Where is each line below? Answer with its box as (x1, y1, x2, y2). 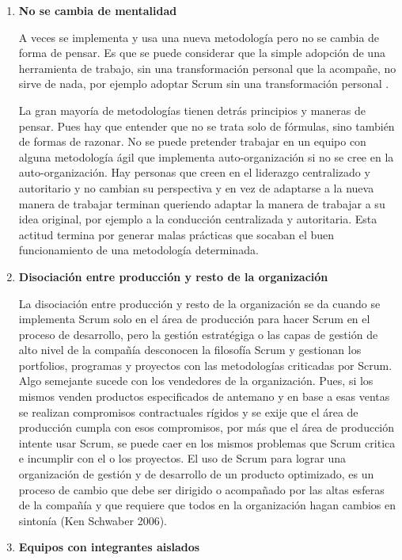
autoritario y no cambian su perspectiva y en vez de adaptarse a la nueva (18, 179, 374, 196)
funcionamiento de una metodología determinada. (18, 242, 259, 258)
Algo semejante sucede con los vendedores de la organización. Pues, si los (18, 372, 374, 389)
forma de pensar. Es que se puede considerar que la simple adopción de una (18, 44, 385, 61)
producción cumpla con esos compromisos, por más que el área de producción (18, 419, 395, 436)
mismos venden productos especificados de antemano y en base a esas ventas (18, 388, 390, 405)
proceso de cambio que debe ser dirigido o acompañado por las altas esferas (18, 481, 385, 497)
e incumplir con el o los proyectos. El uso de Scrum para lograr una (18, 450, 347, 467)
